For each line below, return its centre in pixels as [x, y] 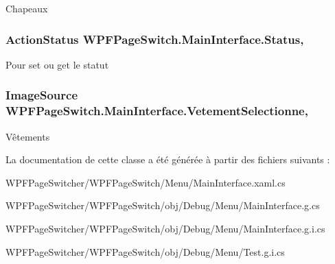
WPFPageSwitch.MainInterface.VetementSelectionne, [157, 111]
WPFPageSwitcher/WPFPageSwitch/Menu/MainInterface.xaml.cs [146, 182]
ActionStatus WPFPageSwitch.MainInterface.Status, [155, 39]
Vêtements [28, 136]
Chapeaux [27, 8]
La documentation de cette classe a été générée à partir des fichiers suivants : [168, 159]
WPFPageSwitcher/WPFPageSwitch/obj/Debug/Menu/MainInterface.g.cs [163, 205]
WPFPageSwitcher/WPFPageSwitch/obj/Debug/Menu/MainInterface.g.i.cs [165, 228]
